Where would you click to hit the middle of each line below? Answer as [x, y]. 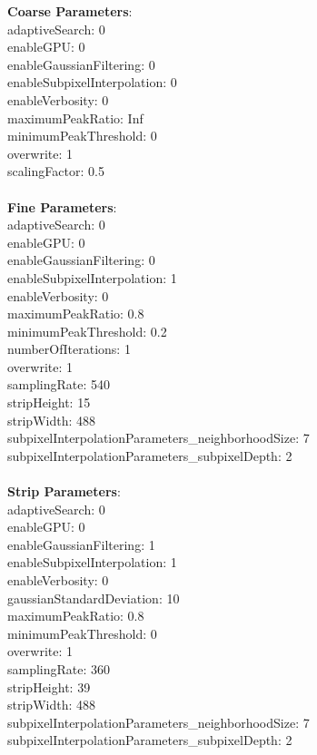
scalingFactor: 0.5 [56, 171]
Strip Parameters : [64, 491]
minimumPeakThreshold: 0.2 [87, 331]
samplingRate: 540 [59, 384]
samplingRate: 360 [59, 668]
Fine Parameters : [62, 206]
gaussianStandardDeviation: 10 [94, 598]
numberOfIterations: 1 [69, 349]
